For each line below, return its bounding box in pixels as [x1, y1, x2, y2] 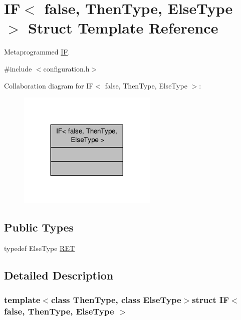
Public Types [4, 219, 74, 235]
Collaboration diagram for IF [4, 80, 94, 90]
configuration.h [43, 63, 90, 73]
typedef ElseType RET [4, 242, 75, 253]
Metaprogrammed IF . [4, 46, 70, 57]
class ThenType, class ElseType [51, 293, 181, 306]
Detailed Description [4, 267, 114, 282]
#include [4, 63, 32, 73]
